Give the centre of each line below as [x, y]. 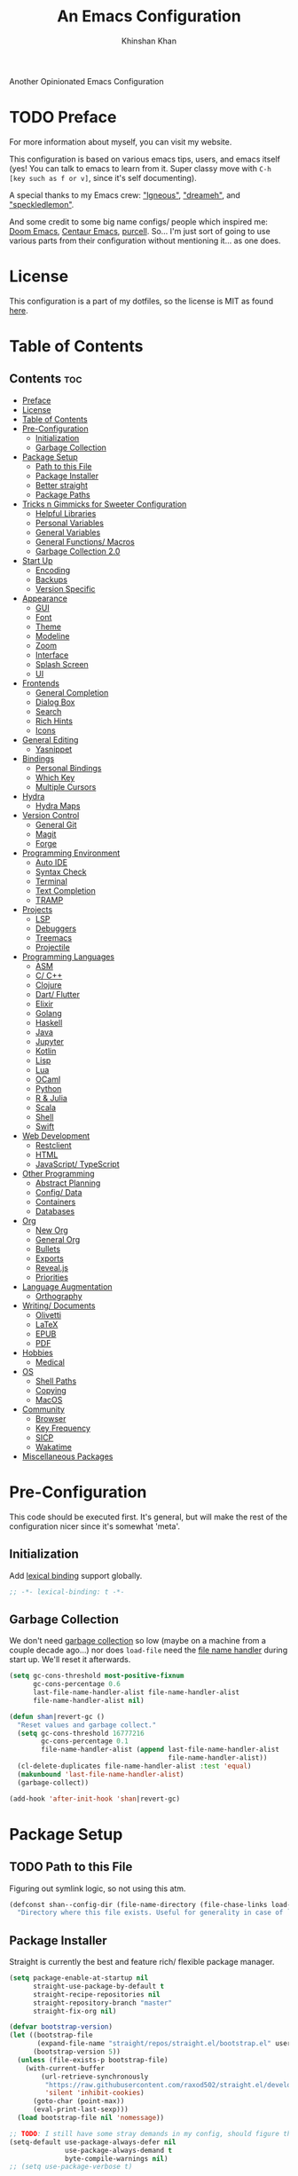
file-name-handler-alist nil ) [88, 1700]
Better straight [62, 485]
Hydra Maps [58, 806]
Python [48, 1088]
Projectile [53, 947]
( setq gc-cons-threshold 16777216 [81, 1733]
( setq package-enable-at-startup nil [79, 1978]
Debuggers [56, 928]
